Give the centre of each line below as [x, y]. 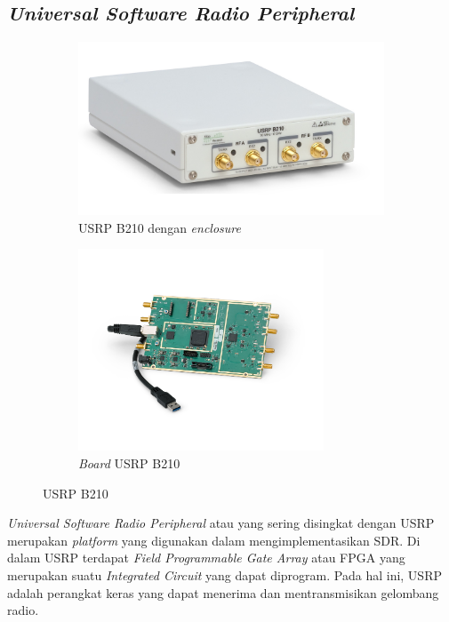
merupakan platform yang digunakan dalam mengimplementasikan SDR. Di [214, 540]
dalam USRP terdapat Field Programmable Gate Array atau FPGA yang [206, 558]
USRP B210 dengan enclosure [160, 227]
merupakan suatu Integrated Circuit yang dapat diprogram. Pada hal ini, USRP [224, 574]
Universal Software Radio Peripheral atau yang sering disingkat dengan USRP [221, 523]
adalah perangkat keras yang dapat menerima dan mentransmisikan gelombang [223, 592]
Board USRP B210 [129, 463]
